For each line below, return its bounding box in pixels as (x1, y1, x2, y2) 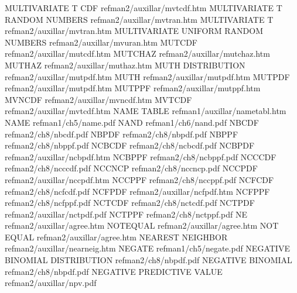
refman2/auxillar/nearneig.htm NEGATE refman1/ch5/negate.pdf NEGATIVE (5, 242, 290, 254)
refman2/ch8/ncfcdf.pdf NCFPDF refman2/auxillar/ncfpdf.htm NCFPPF (5, 185, 270, 197)
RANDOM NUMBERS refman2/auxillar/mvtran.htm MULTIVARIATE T (5, 13, 274, 25)
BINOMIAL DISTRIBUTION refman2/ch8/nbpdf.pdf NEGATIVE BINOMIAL (5, 254, 292, 266)
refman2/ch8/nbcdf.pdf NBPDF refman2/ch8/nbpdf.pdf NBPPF (5, 127, 238, 140)
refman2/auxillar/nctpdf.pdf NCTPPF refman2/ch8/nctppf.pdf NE (5, 208, 248, 220)
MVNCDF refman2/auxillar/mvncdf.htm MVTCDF (5, 93, 192, 105)
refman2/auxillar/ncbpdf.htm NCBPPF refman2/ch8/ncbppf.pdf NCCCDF (5, 150, 276, 163)
